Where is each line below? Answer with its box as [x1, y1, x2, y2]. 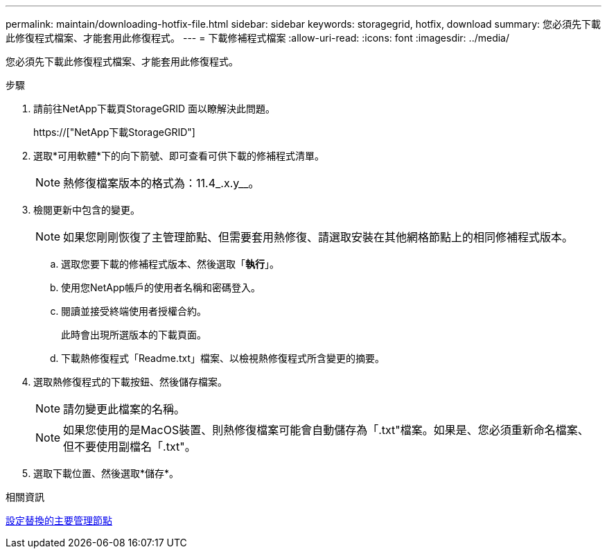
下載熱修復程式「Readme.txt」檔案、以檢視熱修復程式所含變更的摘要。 [61, 352, 385, 364]
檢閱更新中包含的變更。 [33, 204, 140, 216]
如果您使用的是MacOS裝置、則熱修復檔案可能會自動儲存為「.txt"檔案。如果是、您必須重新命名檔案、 [63, 423, 589, 437]
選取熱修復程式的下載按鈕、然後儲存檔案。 [33, 376, 227, 388]
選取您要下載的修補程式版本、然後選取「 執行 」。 [61, 258, 279, 270]
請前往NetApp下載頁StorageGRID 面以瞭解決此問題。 [33, 103, 276, 114]
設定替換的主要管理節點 [6, 514, 112, 526]
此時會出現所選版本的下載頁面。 [61, 329, 206, 340]
